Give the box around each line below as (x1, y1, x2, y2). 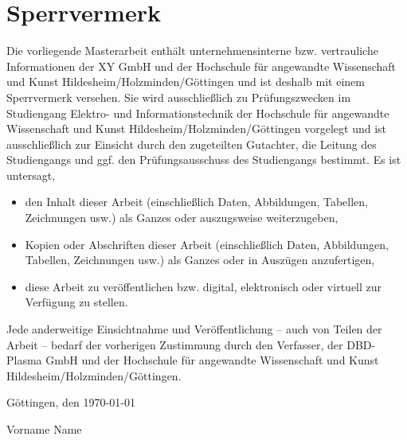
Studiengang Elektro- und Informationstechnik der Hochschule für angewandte (6, 104, 389, 121)
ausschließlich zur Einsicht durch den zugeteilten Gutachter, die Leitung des (6, 135, 377, 152)
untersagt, (6, 166, 56, 183)
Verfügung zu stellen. (25, 294, 128, 310)
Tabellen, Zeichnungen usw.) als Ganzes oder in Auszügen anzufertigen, (25, 251, 375, 268)
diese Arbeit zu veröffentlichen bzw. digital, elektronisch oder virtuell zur (25, 278, 382, 294)
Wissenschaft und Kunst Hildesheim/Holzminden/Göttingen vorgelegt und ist (6, 120, 387, 137)
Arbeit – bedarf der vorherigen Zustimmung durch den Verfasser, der (6, 336, 343, 352)
